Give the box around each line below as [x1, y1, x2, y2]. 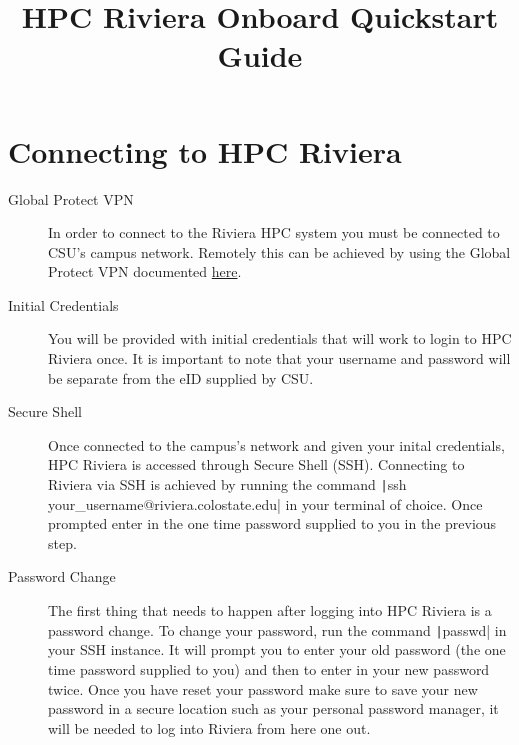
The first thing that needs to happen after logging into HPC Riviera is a [48, 600, 492, 621]
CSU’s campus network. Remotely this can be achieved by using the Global [48, 241, 511, 262]
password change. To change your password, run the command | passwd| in [48, 619, 507, 640]
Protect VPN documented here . [48, 261, 242, 282]
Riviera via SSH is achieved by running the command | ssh [48, 474, 407, 495]
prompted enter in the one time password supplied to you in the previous [48, 513, 497, 534]
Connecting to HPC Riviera [8, 130, 402, 171]
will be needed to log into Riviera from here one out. [48, 717, 371, 738]
